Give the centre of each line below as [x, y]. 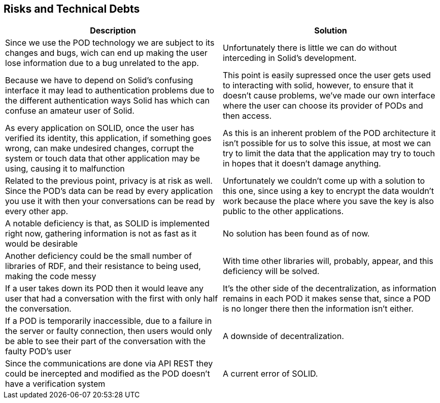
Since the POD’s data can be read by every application [109, 191]
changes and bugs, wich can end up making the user [106, 53]
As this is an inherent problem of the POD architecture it [329, 133]
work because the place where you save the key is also [328, 201]
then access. [247, 116]
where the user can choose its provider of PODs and [323, 106]
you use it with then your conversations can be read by [110, 201]
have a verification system [55, 384]
